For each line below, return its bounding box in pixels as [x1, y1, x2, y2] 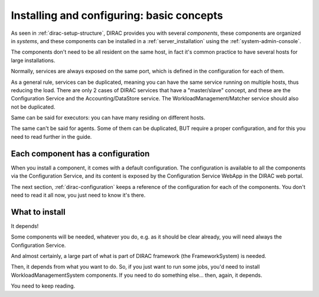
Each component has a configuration [11, 148, 150, 159]
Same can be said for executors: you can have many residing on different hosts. [11, 114, 206, 121]
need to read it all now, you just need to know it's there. [11, 191, 146, 198]
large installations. [11, 57, 56, 64]
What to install [11, 207, 66, 217]
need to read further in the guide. [11, 133, 92, 140]
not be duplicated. [11, 103, 56, 110]
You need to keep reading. [11, 282, 76, 289]
